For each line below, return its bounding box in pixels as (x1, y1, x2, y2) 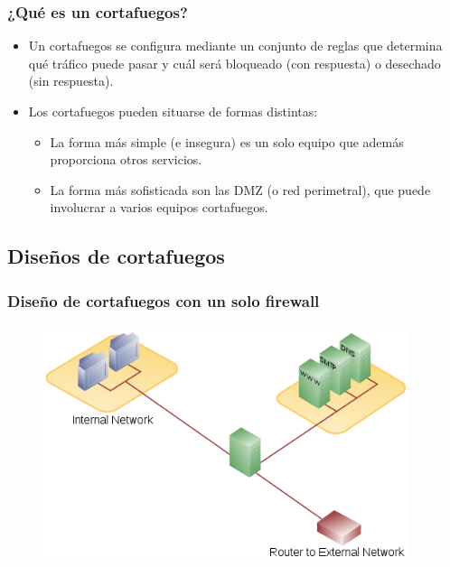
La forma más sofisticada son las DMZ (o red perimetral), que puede (50, 180, 431, 199)
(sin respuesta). (28, 71, 114, 90)
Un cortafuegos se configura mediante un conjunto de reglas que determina (28, 36, 443, 55)
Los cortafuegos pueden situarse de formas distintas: (28, 102, 318, 120)
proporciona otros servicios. (50, 150, 202, 169)
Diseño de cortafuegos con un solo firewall (7, 289, 320, 311)
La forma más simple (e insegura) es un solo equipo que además (50, 132, 404, 151)
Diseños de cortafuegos (7, 242, 225, 270)
